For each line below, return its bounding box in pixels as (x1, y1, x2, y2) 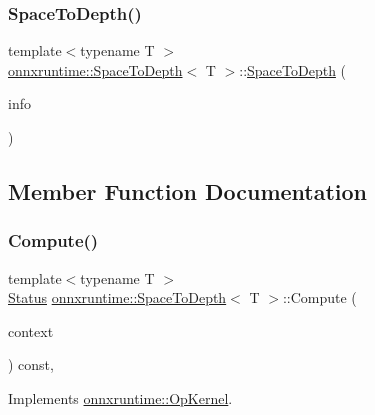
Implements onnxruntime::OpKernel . (8, 387, 233, 408)
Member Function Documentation (8, 175, 368, 206)
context (8, 320, 54, 341)
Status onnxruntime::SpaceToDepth (8, 287, 227, 308)
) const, (8, 354, 54, 375)
